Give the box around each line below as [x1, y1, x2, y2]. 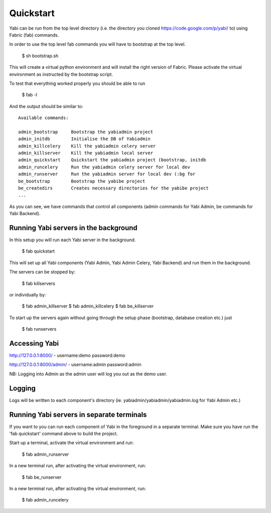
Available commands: [18, 115, 69, 121]
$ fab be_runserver [22, 474, 62, 480]
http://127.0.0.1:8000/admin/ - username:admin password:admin [9, 362, 142, 368]
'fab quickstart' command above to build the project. [9, 431, 118, 437]
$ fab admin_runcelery [22, 497, 69, 503]
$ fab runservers [22, 326, 57, 332]
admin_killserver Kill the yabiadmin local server [18, 150, 153, 156]
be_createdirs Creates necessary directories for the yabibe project [18, 185, 209, 191]
